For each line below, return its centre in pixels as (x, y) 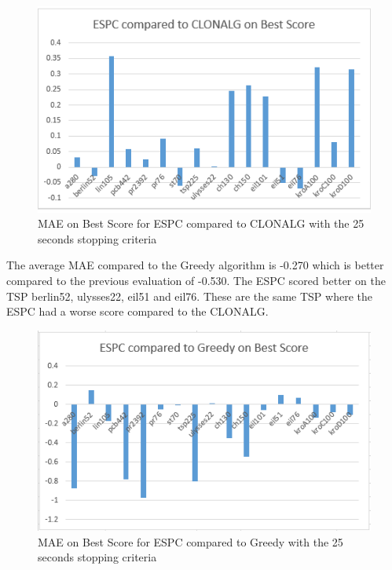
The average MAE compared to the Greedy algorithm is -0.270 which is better (195, 265)
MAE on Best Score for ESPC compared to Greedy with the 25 (191, 541)
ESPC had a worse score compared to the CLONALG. (137, 311)
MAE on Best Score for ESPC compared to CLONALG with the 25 (201, 223)
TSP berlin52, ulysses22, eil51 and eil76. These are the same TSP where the (189, 296)
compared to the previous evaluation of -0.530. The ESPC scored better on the (196, 281)
